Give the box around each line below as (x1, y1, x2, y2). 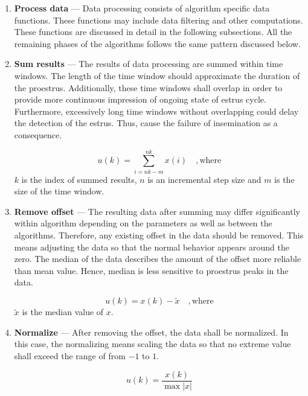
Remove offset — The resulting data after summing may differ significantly (14, 205, 300, 217)
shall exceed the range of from (14, 350, 126, 362)
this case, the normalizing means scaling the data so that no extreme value (14, 337, 291, 350)
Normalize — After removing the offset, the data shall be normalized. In (14, 325, 289, 338)
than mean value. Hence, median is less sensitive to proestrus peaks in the (14, 264, 289, 276)
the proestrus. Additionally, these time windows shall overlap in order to (14, 81, 283, 94)
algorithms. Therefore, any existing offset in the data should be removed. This (14, 229, 304, 241)
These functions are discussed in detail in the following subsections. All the (14, 25, 292, 38)
